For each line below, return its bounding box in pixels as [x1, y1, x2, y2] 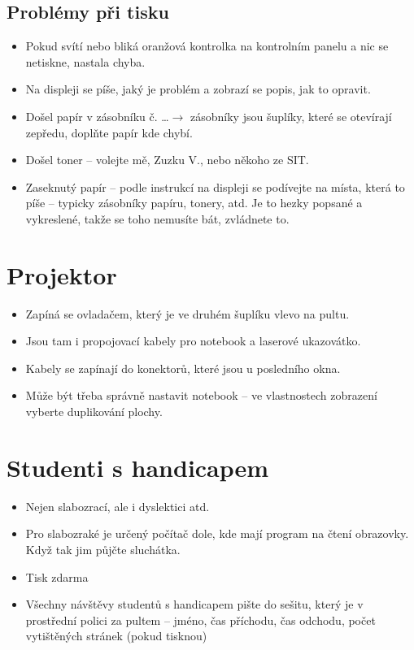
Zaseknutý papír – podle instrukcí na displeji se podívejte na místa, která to [25, 178, 405, 195]
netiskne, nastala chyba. [25, 53, 146, 70]
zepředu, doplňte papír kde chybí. [25, 123, 193, 141]
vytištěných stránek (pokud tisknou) [25, 627, 207, 644]
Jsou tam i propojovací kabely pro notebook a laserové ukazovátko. [25, 332, 361, 349]
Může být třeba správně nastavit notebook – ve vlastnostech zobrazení [25, 387, 377, 404]
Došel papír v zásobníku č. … [25, 107, 169, 124]
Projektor [7, 258, 117, 291]
